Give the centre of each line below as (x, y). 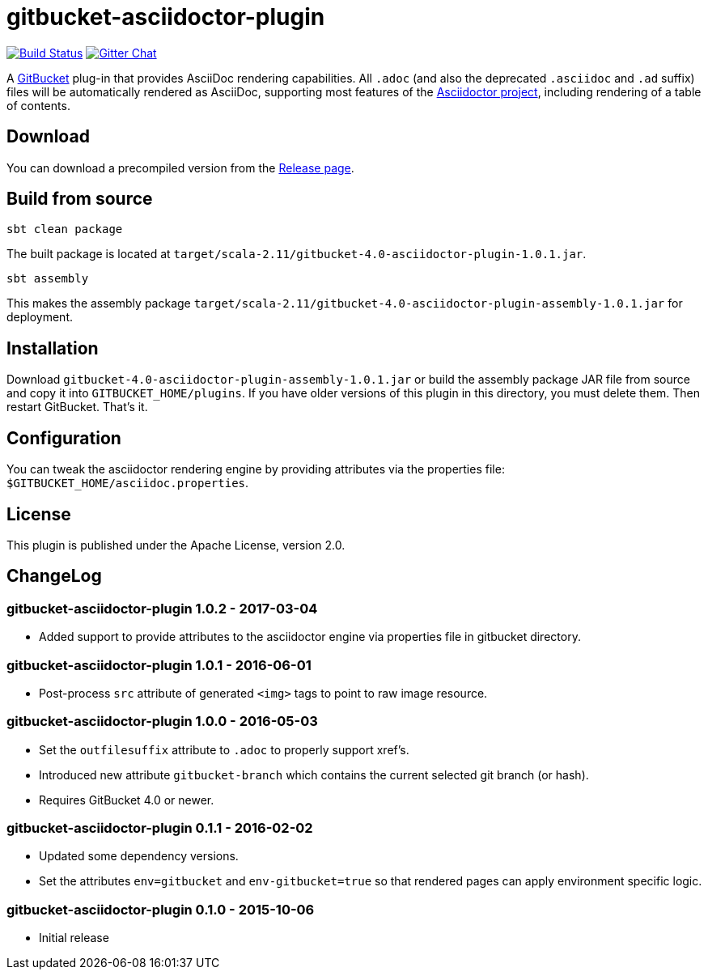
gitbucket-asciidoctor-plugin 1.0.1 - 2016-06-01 (159, 665)
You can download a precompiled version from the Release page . (180, 168)
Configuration (64, 438)
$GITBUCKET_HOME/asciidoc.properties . (128, 483)
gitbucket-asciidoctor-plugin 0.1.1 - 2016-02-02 (160, 828)
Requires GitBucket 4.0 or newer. (127, 800)
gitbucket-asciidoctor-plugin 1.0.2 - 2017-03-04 (162, 608)
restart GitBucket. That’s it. (77, 407)
